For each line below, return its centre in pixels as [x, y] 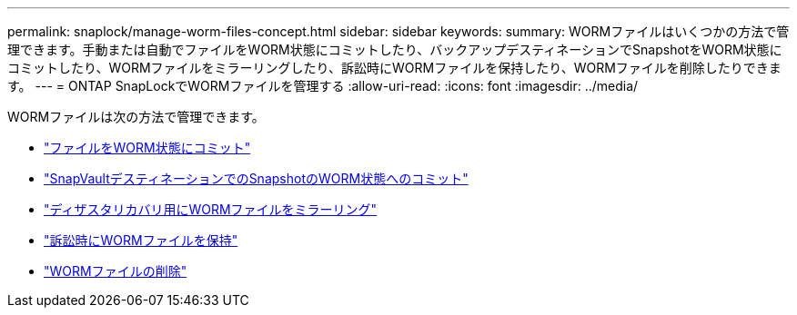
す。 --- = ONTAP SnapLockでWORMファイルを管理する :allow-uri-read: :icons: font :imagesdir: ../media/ [323, 86]
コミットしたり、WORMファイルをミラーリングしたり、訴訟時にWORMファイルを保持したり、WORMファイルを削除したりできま [394, 68]
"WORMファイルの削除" [116, 271]
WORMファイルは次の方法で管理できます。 [136, 117]
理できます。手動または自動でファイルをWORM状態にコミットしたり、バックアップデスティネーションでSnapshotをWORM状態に [395, 49]
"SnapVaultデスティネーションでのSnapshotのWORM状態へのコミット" [256, 178]
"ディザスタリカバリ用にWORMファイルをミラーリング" [211, 209]
